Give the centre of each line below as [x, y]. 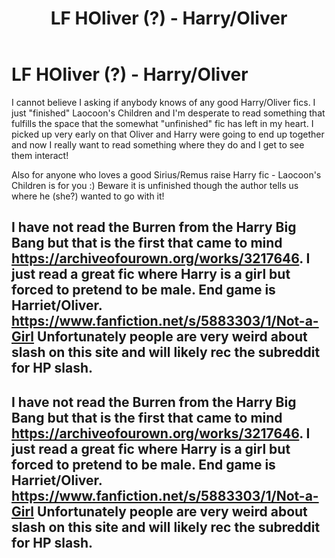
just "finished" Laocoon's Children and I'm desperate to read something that [168, 113]
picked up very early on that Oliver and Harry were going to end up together [168, 134]
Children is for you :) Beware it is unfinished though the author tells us [155, 185]
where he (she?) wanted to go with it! [88, 196]
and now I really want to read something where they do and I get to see [158, 144]
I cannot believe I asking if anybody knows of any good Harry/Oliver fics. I [163, 102]
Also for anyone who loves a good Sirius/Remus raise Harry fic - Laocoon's [166, 174]
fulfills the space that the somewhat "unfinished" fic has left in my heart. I [162, 123]
